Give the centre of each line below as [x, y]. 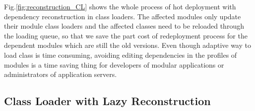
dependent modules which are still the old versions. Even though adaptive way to [127, 45]
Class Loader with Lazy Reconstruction [107, 101]
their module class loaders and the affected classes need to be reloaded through [124, 26]
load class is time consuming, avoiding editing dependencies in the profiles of [121, 55]
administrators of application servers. [61, 74]
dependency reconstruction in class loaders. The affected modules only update [123, 16]
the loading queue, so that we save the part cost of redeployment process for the [126, 35]
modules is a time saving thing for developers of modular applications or [114, 64]
